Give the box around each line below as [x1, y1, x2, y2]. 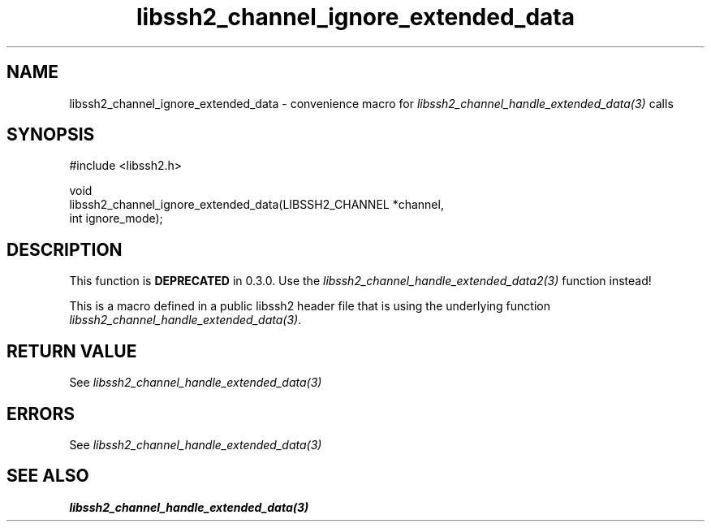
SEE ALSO [6, 465, 89, 487]
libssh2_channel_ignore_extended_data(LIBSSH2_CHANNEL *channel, [69, 197, 444, 212]
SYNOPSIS [6, 124, 95, 145]
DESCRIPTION [6, 239, 123, 260]
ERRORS [6, 403, 75, 424]
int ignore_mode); [69, 211, 163, 226]
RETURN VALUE [6, 340, 137, 361]
